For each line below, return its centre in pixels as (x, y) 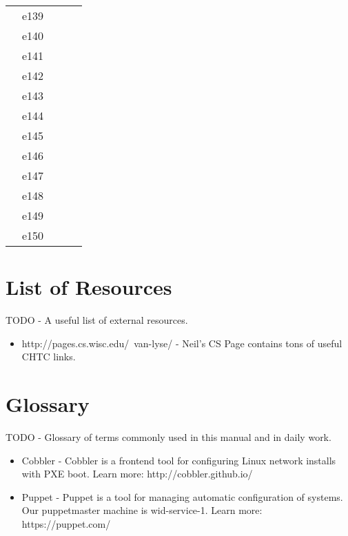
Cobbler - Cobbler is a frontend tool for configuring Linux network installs (179, 460)
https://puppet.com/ (66, 524)
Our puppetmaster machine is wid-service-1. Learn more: (142, 510)
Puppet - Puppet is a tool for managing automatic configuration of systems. (182, 496)
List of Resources (89, 287)
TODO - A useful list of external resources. (97, 320)
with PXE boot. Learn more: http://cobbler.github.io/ (137, 474)
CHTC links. (49, 357)
